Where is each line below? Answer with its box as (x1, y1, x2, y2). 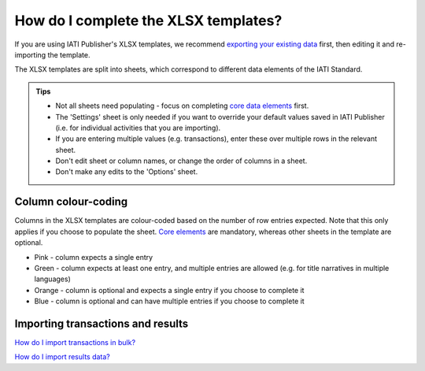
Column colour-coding (14, 195, 128, 209)
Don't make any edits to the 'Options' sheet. (55, 167, 198, 176)
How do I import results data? (14, 352, 110, 362)
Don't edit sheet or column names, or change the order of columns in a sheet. (55, 156, 308, 165)
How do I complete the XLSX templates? (14, 12, 283, 29)
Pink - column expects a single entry (34, 252, 153, 262)
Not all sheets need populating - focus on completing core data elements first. (55, 101, 309, 110)
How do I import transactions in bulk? (14, 338, 136, 347)
